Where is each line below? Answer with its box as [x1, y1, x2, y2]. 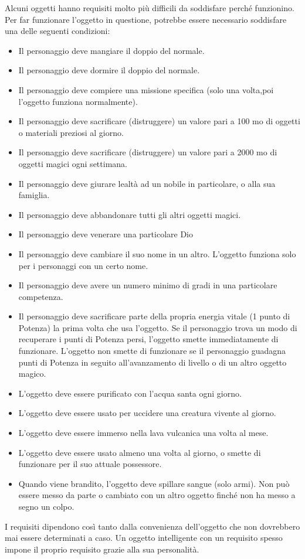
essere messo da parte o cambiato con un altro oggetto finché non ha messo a [18, 489, 296, 501]
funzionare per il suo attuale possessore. [18, 458, 162, 470]
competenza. [18, 290, 63, 302]
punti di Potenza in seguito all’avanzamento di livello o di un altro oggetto [18, 356, 287, 368]
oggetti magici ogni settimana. [18, 157, 127, 169]
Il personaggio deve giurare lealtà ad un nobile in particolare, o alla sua [18, 177, 276, 189]
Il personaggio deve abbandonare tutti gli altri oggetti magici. [18, 208, 241, 220]
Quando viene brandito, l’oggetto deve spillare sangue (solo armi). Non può [18, 477, 290, 489]
